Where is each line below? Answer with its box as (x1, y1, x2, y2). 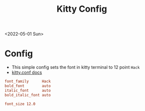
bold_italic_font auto (4, 92, 51, 97)
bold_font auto (4, 84, 51, 89)
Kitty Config (56, 3, 107, 15)
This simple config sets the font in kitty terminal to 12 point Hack (11, 65, 140, 70)
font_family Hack (4, 79, 51, 84)
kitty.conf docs (11, 69, 42, 75)
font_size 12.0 (4, 101, 36, 106)
